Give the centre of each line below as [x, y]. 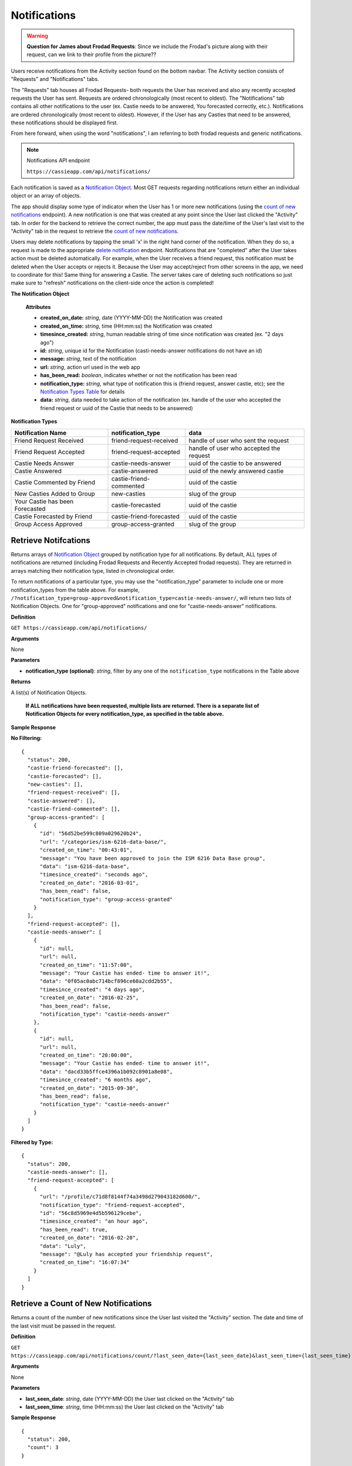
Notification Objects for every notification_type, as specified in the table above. [125, 714]
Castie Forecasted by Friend [53, 516]
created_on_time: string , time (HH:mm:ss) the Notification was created [126, 326]
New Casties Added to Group [55, 494]
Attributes [38, 307]
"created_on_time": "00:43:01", [86, 850]
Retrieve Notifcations [50, 540]
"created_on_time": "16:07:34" [85, 1263]
